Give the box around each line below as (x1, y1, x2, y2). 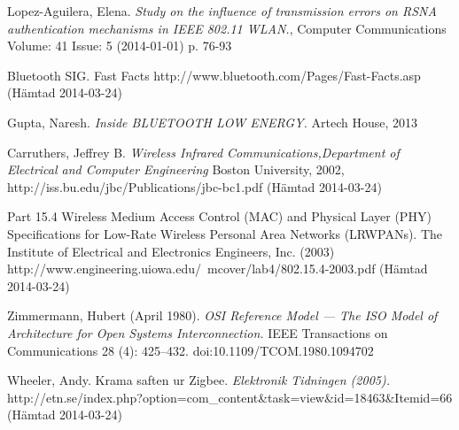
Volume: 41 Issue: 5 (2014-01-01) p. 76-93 (7, 36, 232, 55)
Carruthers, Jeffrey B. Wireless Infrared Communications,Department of (7, 142, 400, 161)
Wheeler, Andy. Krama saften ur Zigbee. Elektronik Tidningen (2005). (7, 371, 390, 389)
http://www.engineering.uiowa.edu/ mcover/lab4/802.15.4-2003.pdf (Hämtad (7, 259, 428, 278)
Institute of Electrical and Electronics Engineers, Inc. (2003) (7, 242, 335, 260)
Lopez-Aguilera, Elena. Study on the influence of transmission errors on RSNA (7, 2, 437, 19)
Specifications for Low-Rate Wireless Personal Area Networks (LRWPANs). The (7, 224, 443, 242)
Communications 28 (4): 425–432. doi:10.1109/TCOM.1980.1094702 (7, 341, 374, 359)
